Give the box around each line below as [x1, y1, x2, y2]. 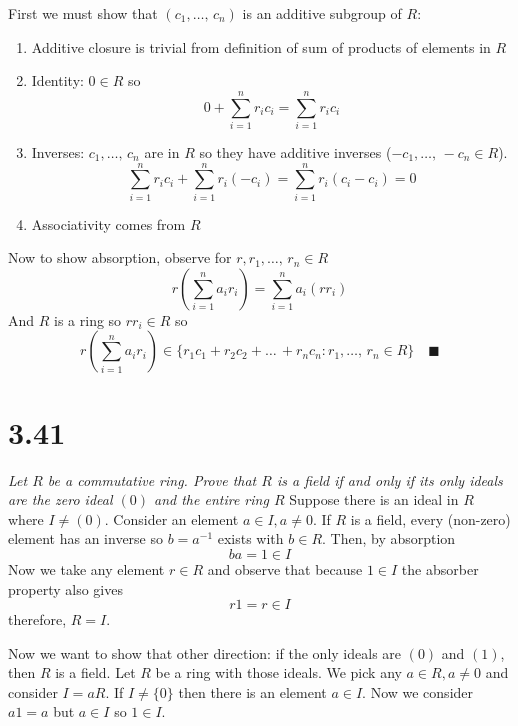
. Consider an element [104, 508, 239, 529]
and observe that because [207, 558, 363, 579]
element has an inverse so [8, 528, 164, 549]
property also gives [8, 578, 123, 599]
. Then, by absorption [322, 528, 456, 549]
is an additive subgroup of [242, 3, 402, 23]
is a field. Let [55, 662, 136, 683]
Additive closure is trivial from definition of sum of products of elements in [31, 36, 491, 57]
